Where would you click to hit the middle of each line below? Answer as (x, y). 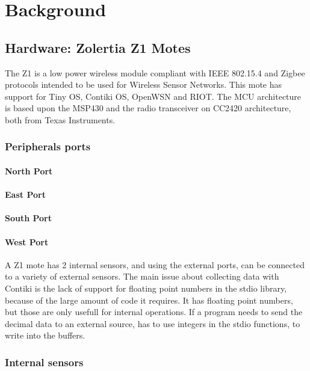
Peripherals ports (48, 146)
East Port (25, 195)
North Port (29, 170)
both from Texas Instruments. (60, 119)
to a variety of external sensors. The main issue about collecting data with (142, 276)
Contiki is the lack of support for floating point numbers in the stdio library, (146, 288)
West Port (27, 241)
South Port (29, 218)
